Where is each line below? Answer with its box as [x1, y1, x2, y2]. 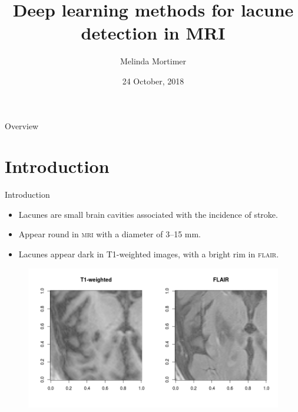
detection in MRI [81, 21, 226, 45]
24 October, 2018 [122, 74, 184, 87]
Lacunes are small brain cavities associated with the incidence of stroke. [18, 208, 278, 220]
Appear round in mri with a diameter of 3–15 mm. [18, 228, 201, 240]
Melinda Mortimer [120, 55, 187, 67]
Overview [5, 119, 39, 132]
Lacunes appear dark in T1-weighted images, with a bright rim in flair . [18, 248, 279, 260]
